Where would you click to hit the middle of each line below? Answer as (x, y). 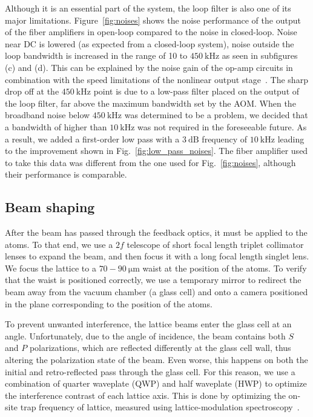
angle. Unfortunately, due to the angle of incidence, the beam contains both (145, 335)
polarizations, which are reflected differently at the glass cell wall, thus (160, 348)
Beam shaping (50, 207)
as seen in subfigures (260, 55)
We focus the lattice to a (51, 268)
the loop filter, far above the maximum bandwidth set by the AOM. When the (150, 103)
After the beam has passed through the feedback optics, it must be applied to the (156, 232)
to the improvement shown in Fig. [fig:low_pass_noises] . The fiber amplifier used (156, 151)
